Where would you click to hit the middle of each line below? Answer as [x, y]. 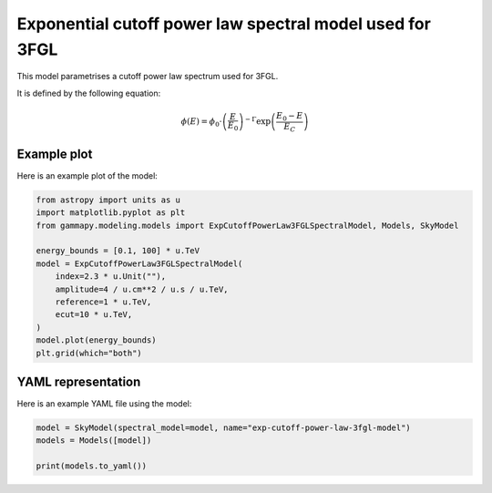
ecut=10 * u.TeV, [94, 315]
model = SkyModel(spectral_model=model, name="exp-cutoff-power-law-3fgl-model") [224, 428]
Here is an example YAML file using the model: [104, 404]
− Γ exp [258, 121]
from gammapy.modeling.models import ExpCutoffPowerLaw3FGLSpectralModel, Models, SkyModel [247, 225]
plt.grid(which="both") [89, 353]
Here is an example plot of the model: [87, 175]
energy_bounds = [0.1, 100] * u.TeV [118, 251]
